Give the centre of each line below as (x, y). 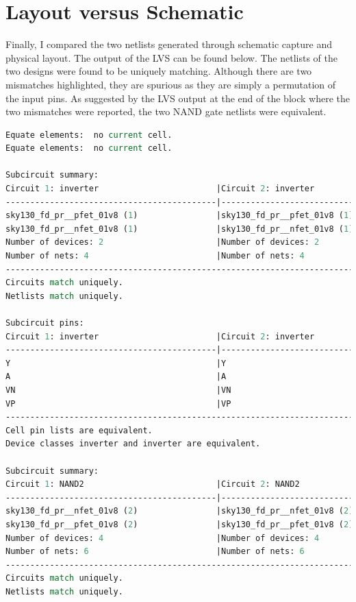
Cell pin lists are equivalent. (79, 430)
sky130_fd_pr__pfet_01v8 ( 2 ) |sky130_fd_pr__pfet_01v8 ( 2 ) (180, 524)
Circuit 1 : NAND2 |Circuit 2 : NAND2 (153, 484)
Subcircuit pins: (45, 323)
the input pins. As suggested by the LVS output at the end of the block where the (178, 98)
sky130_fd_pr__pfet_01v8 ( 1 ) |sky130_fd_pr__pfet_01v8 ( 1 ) (180, 216)
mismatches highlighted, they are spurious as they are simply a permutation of (171, 84)
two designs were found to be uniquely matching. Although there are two (159, 71)
